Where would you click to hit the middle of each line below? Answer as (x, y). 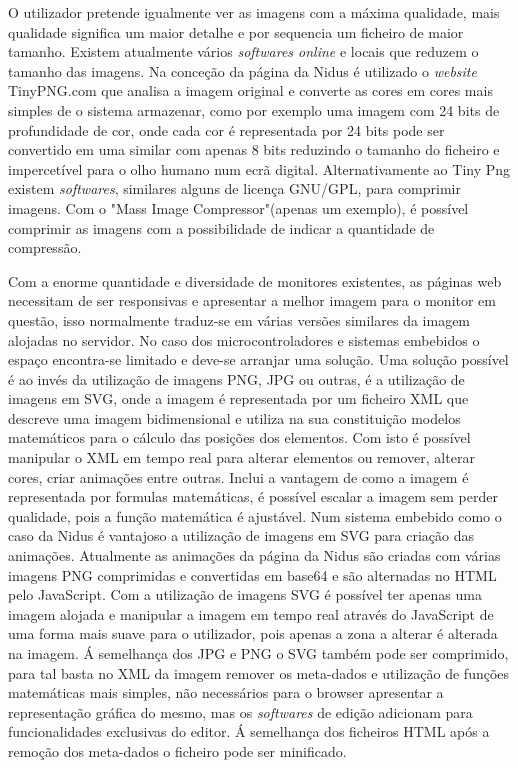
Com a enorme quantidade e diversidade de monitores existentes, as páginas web (255, 280)
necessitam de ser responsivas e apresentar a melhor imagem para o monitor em (252, 300)
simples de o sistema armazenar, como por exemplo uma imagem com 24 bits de (254, 109)
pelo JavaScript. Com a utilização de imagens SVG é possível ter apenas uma (245, 594)
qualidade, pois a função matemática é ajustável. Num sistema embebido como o (255, 515)
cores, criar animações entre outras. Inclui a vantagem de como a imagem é (238, 476)
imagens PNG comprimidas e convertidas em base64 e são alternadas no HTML (252, 574)
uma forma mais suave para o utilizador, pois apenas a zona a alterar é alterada (253, 633)
